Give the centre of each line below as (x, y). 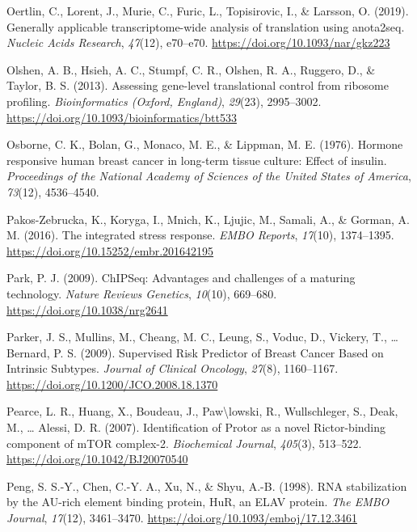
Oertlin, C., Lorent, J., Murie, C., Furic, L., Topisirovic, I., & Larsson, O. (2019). (208, 11)
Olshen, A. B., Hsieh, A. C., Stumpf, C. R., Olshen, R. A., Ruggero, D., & (191, 69)
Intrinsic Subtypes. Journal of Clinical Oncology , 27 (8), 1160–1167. (173, 368)
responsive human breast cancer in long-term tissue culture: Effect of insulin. (197, 160)
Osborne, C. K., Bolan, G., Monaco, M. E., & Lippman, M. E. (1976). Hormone (205, 144)
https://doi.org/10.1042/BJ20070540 (97, 459)
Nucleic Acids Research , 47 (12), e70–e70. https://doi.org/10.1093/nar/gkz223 (198, 42)
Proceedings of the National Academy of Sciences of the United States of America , (209, 176)
